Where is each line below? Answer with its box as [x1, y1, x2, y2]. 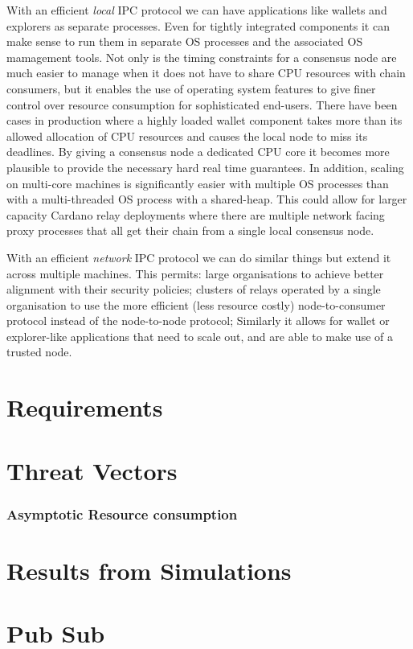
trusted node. [6, 343, 72, 360]
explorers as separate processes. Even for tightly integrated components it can [6, 17, 390, 34]
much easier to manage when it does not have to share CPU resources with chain [6, 64, 406, 81]
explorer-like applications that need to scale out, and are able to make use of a [6, 327, 393, 344]
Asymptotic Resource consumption [6, 503, 238, 524]
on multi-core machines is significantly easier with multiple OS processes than [6, 175, 389, 191]
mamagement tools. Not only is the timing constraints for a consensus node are [6, 48, 397, 65]
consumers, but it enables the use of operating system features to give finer [6, 80, 376, 97]
